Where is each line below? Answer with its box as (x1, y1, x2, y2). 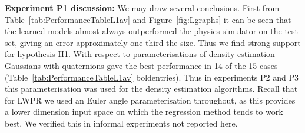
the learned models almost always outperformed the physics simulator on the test (5, 25, 299, 37)
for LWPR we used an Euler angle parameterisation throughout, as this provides (5, 94, 296, 106)
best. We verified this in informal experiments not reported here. (5, 117, 238, 129)
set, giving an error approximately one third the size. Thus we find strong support (5, 36, 301, 48)
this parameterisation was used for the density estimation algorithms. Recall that (5, 82, 298, 95)
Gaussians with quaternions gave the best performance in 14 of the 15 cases (5, 59, 278, 71)
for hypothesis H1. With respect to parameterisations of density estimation (5, 48, 275, 60)
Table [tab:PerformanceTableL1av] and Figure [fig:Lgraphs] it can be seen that (5, 13, 291, 25)
